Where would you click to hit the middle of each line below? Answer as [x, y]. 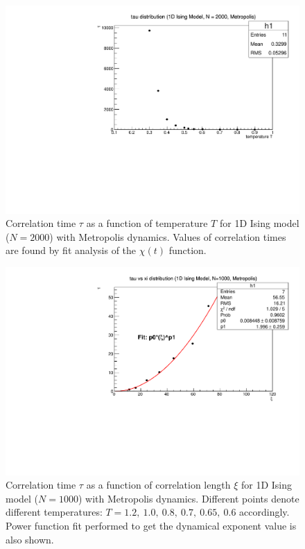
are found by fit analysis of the [71, 250]
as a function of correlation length [158, 485]
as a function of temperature [147, 223]
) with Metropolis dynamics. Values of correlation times [168, 236]
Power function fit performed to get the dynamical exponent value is [151, 526]
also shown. [30, 539]
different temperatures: [54, 512]
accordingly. [264, 512]
